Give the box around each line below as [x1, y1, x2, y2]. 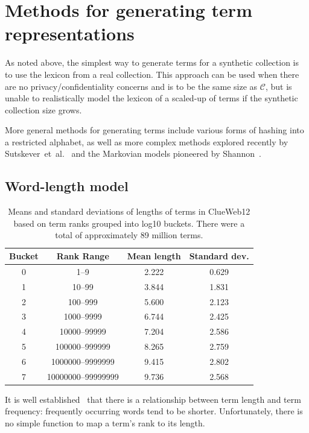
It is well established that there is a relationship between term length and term [5, 393, 301, 405]
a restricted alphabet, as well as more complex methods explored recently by [5, 135, 288, 148]
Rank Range [56, 250, 109, 262]
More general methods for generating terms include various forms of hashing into [5, 124, 304, 136]
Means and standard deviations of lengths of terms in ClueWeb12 [8, 205, 250, 218]
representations [5, 21, 135, 46]
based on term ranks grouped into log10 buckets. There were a [13, 216, 245, 229]
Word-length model [5, 177, 129, 195]
